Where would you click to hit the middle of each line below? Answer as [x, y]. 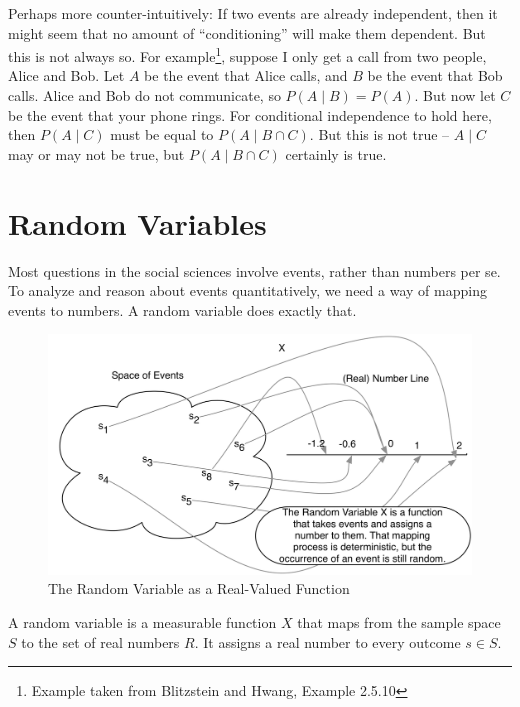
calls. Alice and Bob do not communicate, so [144, 95]
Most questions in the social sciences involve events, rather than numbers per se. [254, 270]
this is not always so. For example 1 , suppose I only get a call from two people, [247, 54]
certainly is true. [336, 153]
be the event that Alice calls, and [246, 75]
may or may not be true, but [96, 153]
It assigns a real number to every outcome [332, 641]
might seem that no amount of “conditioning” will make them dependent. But [247, 32]
